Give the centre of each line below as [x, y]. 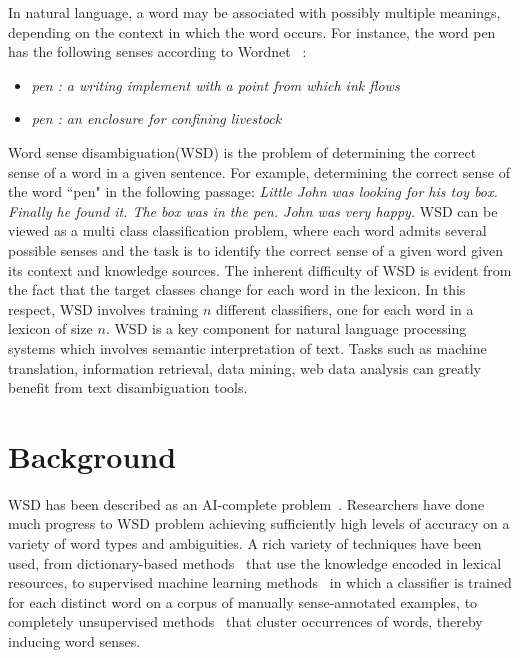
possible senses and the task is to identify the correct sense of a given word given [256, 249]
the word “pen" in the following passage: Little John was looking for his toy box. [253, 191]
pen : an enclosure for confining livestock [156, 118]
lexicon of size [50, 328]
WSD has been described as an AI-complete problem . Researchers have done [246, 503]
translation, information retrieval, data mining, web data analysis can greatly [244, 367]
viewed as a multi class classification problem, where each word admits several [247, 230]
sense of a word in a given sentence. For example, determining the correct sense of [259, 171]
